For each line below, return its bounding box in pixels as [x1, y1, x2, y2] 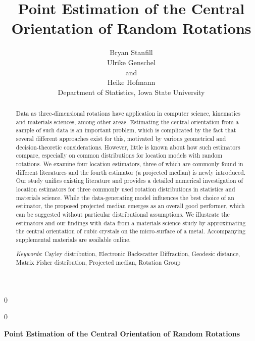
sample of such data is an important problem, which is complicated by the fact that [16, 126, 236, 134]
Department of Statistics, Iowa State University [58, 86, 205, 97]
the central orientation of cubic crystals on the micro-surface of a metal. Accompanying [16, 227, 245, 235]
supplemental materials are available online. [16, 235, 131, 243]
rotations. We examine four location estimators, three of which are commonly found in [16, 160, 243, 168]
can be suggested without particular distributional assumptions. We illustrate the [16, 210, 230, 218]
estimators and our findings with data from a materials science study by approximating [16, 218, 246, 227]
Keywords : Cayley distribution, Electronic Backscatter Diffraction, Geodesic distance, [16, 250, 240, 258]
